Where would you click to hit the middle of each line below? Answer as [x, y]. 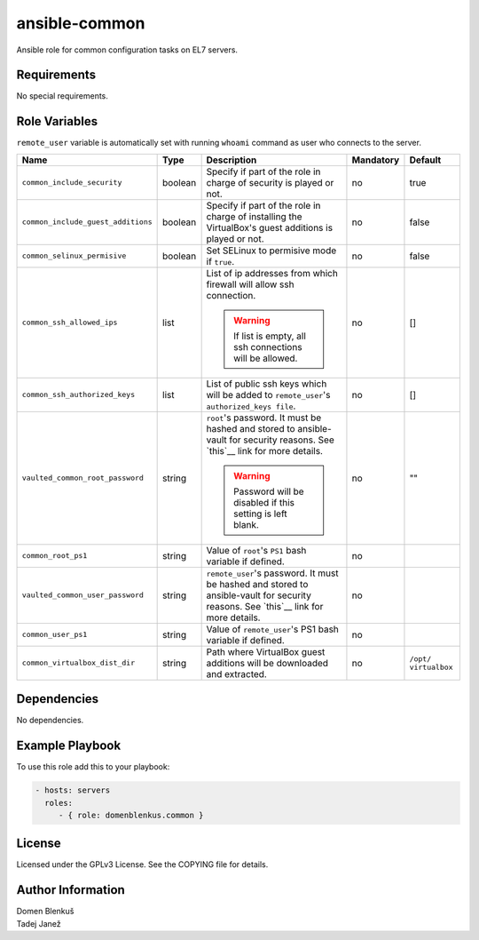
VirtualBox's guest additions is [269, 227]
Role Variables [57, 121]
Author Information [71, 890]
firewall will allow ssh [250, 284]
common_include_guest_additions [87, 222]
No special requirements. [62, 96]
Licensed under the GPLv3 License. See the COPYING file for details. [142, 864]
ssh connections [268, 347]
